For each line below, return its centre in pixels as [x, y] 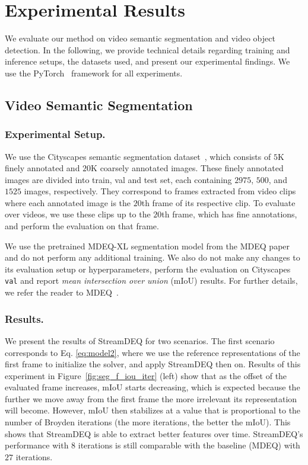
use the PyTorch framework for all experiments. [94, 73]
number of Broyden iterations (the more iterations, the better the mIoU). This [148, 422]
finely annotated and [42, 168]
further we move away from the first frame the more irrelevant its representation [151, 398]
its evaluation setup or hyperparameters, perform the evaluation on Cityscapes [148, 269]
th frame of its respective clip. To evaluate [218, 202]
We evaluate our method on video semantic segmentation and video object [140, 38]
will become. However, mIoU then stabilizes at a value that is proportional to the [153, 410]
